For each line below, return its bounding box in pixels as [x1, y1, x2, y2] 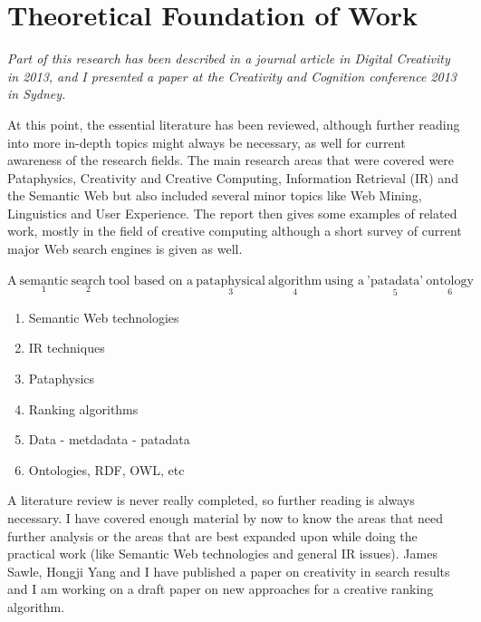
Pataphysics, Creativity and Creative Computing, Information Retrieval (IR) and [7, 168, 458, 187]
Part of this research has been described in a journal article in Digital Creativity [7, 49, 450, 68]
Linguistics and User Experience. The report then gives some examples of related [7, 203, 457, 222]
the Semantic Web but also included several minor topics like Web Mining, [7, 186, 422, 205]
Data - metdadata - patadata [28, 430, 190, 449]
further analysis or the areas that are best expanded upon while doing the [7, 526, 418, 545]
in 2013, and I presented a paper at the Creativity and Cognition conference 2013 [7, 66, 457, 85]
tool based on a [108, 274, 194, 287]
